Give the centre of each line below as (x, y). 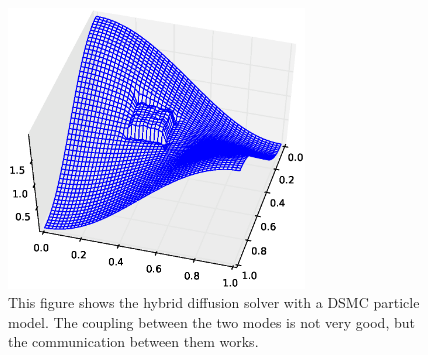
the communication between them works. (133, 341)
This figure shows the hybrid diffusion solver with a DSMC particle (214, 302)
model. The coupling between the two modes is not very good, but (211, 321)
